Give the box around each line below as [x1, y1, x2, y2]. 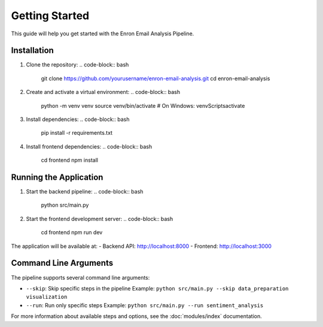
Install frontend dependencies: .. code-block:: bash [26, 143, 153, 150]
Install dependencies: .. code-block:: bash [26, 116, 130, 123]
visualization [26, 293, 68, 301]
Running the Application [11, 172, 103, 182]
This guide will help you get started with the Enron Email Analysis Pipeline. [11, 30, 194, 37]
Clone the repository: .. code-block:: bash [26, 61, 129, 68]
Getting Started [11, 9, 90, 22]
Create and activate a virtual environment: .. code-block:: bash [26, 89, 181, 96]
